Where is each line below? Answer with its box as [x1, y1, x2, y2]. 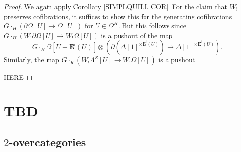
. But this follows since [118, 20, 186, 31]
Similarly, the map [4, 55, 59, 65]
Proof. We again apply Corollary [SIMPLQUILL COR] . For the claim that [4, 1, 227, 11]
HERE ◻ [4, 72, 33, 82]
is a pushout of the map [101, 30, 173, 40]
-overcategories [9, 134, 86, 149]
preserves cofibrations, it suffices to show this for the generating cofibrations [4, 11, 232, 21]
